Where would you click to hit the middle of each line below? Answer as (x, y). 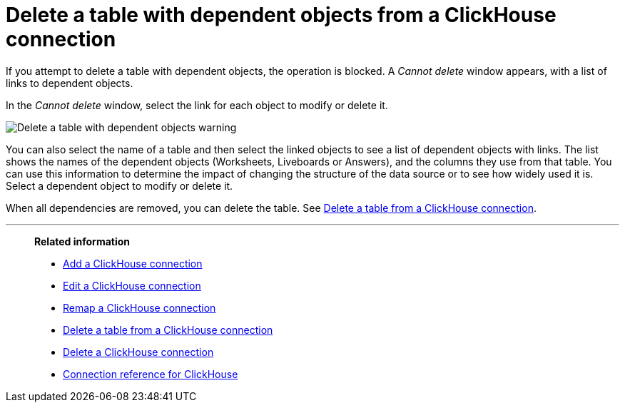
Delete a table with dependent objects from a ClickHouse (281, 15)
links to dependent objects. (70, 83)
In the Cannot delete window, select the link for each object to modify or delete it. (197, 105)
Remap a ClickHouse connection (139, 307)
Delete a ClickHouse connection (138, 352)
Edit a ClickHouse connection (132, 285)
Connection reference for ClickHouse (151, 374)
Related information (82, 241)
